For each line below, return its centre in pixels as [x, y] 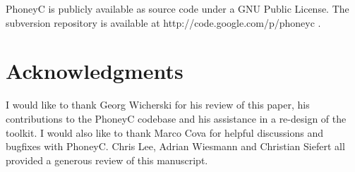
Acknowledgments [95, 71]
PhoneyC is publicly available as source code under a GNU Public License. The [177, 8]
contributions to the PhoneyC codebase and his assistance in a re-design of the [176, 118]
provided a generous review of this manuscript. [107, 160]
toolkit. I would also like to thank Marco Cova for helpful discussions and [165, 132]
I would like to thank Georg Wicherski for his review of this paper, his [158, 105]
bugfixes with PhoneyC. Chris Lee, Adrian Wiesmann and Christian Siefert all [175, 146]
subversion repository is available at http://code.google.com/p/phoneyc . [163, 22]
